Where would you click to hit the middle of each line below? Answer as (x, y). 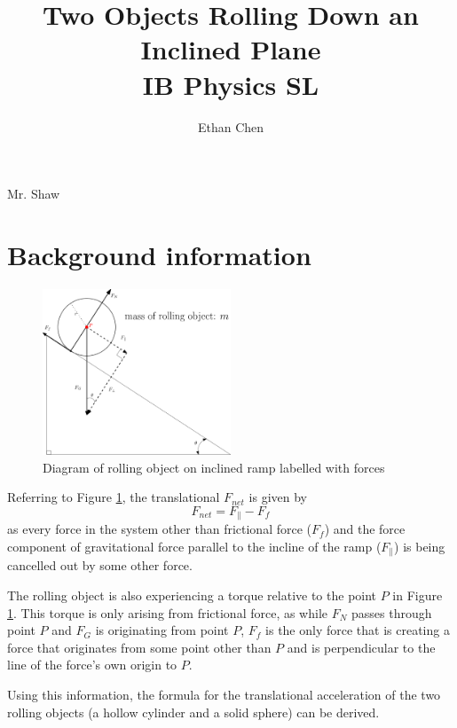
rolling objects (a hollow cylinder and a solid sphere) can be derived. (193, 712)
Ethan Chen (231, 126)
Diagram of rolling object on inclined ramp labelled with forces (214, 467)
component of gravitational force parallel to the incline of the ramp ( (194, 546)
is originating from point (162, 630)
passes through (392, 612)
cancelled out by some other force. (100, 565)
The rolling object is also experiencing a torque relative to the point (192, 595)
